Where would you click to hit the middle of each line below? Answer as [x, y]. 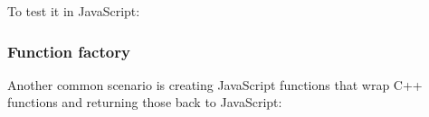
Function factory [69, 51]
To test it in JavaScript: [74, 11]
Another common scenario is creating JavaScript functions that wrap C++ [215, 84]
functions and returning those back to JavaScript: [145, 102]
